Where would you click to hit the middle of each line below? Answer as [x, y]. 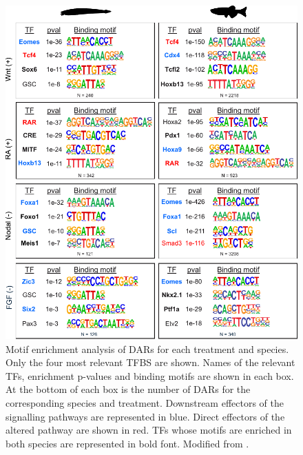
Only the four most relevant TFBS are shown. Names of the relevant [150, 362]
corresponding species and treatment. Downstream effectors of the [145, 402]
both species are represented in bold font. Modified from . [127, 443]
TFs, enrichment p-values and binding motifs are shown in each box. [150, 375]
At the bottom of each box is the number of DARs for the [128, 389]
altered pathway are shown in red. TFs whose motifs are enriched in [149, 430]
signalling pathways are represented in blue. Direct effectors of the [145, 416]
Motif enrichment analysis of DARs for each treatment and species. [147, 348]
